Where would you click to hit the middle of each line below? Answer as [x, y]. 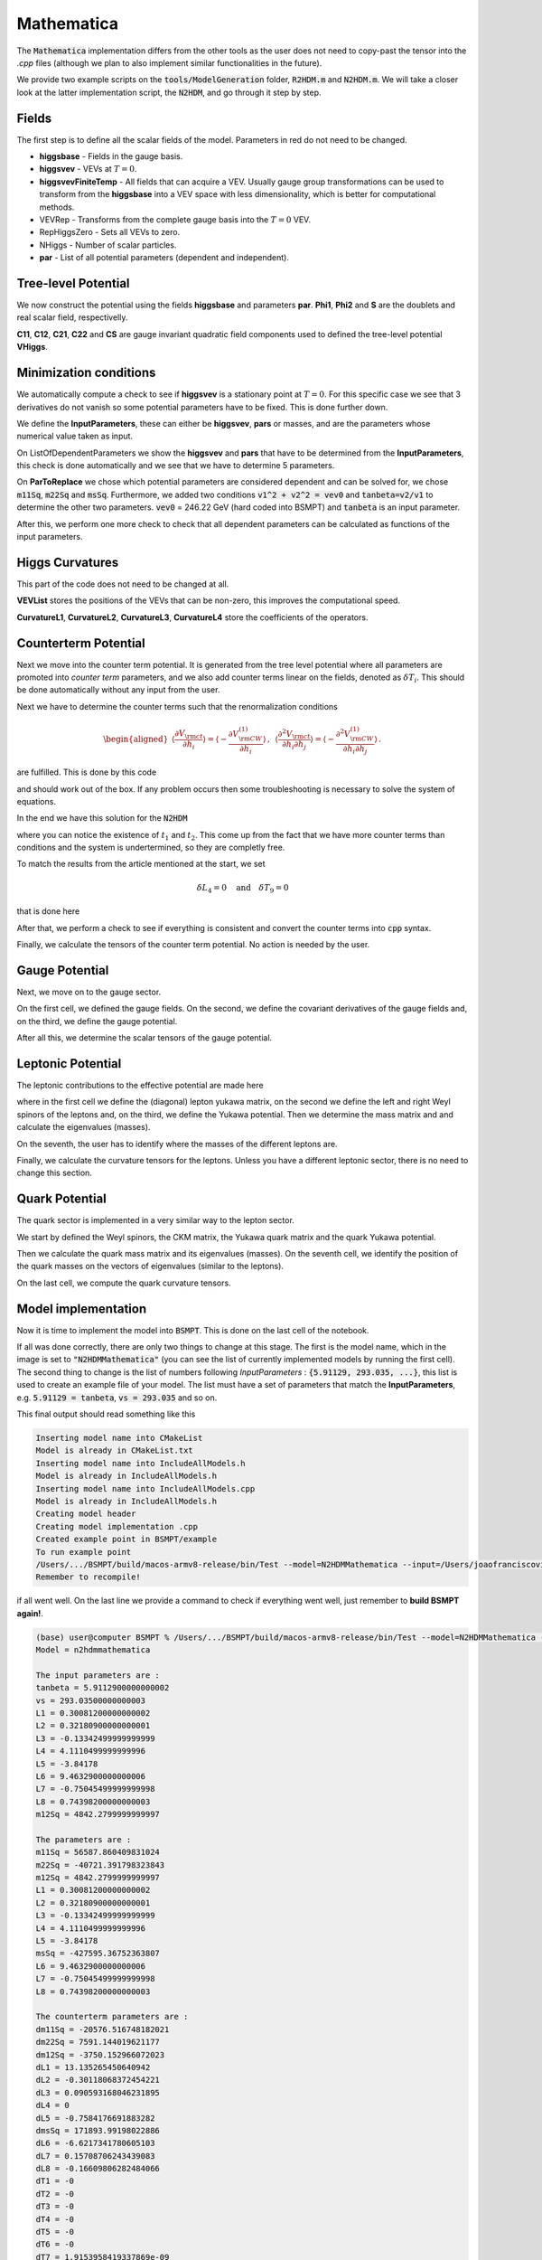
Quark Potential [62, 1199]
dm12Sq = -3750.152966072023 [100, 2055]
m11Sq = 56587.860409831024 [98, 1852]
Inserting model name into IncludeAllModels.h [140, 1463]
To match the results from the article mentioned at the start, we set [141, 864]
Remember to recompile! [89, 1577]
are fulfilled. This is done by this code [87, 772]
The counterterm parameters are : [112, 2017]
